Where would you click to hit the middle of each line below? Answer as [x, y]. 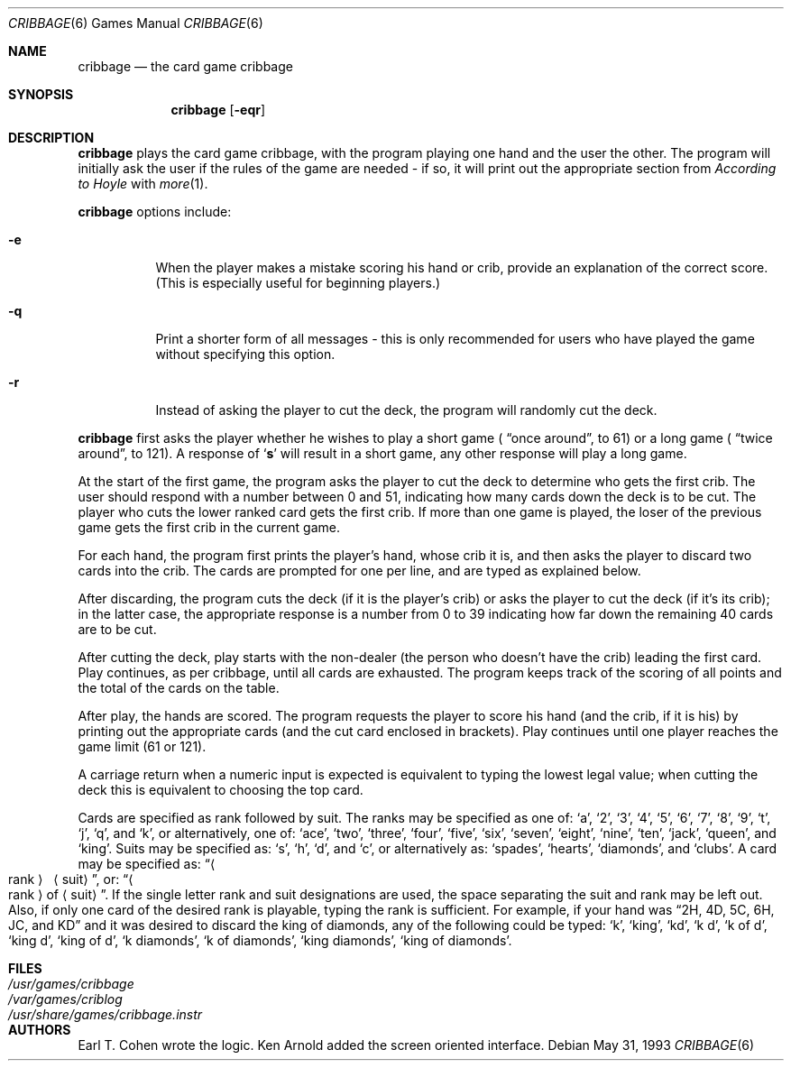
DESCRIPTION [51, 138]
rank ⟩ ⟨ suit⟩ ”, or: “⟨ [71, 879]
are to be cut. [117, 629]
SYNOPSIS [41, 94]
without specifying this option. [245, 354]
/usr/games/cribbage [71, 984]
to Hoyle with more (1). [143, 184]
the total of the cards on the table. [179, 688]
